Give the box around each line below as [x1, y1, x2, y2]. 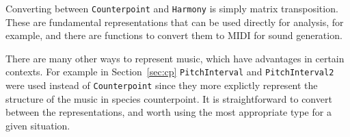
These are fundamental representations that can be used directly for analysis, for [5, 14, 344, 29]
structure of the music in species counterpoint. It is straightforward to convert [5, 91, 332, 105]
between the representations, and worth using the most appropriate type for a [5, 105, 332, 119]
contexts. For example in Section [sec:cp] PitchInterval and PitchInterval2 [5, 64, 334, 79]
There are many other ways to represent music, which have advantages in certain [5, 51, 345, 65]
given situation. [5, 118, 70, 132]
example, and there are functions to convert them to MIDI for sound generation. [5, 28, 342, 42]
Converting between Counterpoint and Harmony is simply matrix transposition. [5, 1, 338, 15]
